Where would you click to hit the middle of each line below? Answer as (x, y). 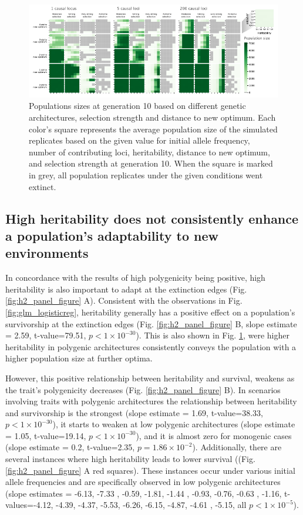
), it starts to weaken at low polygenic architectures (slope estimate (174, 424)
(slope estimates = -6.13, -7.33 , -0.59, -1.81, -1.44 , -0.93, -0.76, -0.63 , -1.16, (144, 493)
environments (47, 253)
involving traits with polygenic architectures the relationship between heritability (151, 401)
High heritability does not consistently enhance (152, 218)
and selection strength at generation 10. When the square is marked (151, 163)
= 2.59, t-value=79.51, (46, 335)
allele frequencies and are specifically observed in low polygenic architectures (143, 482)
